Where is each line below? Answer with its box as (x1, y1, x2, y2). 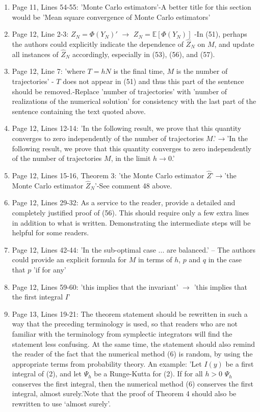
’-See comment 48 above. (95, 180, 172, 190)
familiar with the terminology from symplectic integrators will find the (12, 328, 232, 339)
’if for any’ (33, 264, 66, 274)
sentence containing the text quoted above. (12, 105, 146, 116)
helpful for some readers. (12, 227, 89, 238)
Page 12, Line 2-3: (12, 29, 69, 39)
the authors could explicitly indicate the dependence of (12, 39, 184, 49)
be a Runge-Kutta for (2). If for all (94, 368, 203, 379)
